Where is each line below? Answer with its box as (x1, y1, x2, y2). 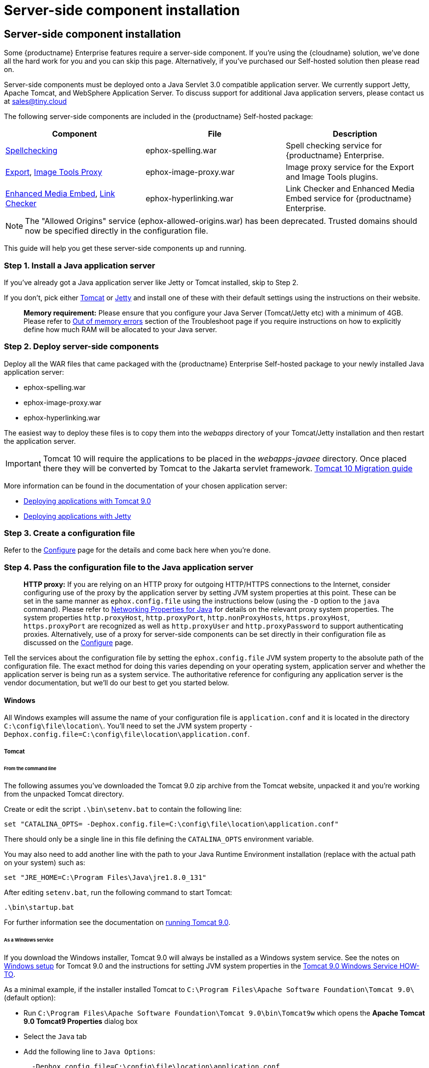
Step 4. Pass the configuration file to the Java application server (4, 562, 253, 572)
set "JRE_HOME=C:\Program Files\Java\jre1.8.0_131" (4, 874, 207, 882)
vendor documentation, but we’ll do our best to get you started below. (4, 679, 229, 687)
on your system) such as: (4, 858, 85, 867)
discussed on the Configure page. (24, 638, 133, 647)
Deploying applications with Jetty (24, 511, 131, 520)
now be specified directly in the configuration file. (25, 226, 208, 236)
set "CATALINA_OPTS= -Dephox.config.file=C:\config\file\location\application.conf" (4, 820, 339, 828)
